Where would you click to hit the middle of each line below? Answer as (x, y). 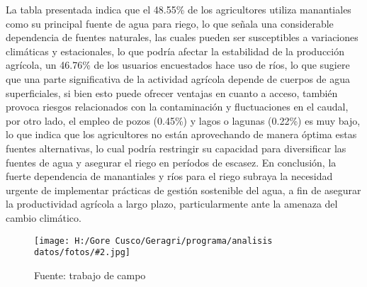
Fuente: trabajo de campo (90, 275)
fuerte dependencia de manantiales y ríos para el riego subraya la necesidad (169, 176)
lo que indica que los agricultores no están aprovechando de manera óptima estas (181, 134)
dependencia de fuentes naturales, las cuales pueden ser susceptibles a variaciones (182, 37)
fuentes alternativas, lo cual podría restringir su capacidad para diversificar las (176, 148)
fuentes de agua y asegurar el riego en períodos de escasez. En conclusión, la (171, 162)
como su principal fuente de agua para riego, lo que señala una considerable (170, 23)
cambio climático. (44, 217)
